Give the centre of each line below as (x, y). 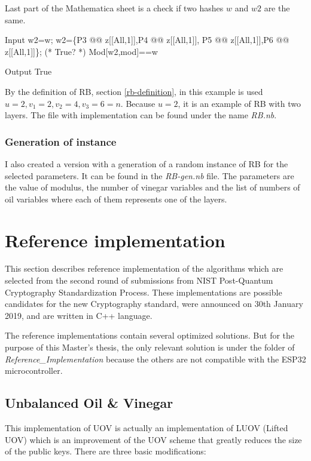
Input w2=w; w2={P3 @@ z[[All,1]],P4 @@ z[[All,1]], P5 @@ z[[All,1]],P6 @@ (147, 40)
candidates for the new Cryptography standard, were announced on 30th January (154, 304)
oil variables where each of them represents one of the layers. (116, 199)
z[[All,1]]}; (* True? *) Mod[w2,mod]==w (81, 51)
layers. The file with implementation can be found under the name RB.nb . (141, 115)
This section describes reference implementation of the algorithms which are (144, 268)
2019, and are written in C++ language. (79, 315)
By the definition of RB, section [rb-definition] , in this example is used (134, 91)
